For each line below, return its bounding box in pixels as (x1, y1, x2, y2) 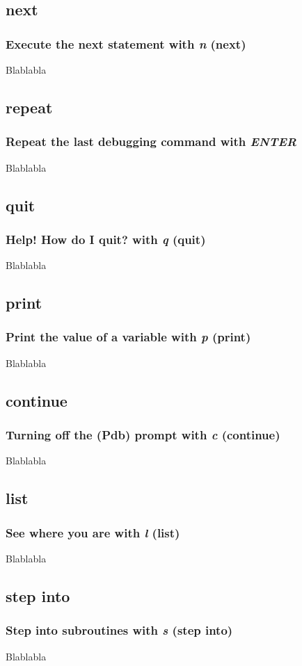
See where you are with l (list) (6, 523, 180, 541)
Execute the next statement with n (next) (6, 35, 246, 52)
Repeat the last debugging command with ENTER (6, 133, 297, 150)
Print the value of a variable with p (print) (6, 328, 251, 346)
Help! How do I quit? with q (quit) (6, 230, 206, 247)
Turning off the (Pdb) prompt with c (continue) (6, 426, 280, 444)
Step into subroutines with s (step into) (6, 622, 233, 639)
